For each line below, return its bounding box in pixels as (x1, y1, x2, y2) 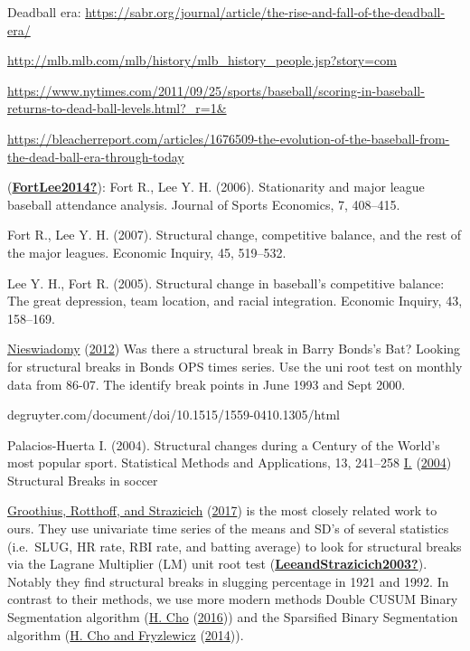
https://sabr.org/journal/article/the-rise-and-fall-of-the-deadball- (85, 3, 446, 21)
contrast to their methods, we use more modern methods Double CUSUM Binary (7, 590, 458, 609)
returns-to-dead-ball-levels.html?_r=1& (7, 99, 227, 118)
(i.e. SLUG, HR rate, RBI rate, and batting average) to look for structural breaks (7, 536, 462, 555)
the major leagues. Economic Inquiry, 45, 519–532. (7, 242, 287, 261)
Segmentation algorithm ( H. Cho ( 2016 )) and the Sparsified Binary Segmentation (7, 608, 458, 627)
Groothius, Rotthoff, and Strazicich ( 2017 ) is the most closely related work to (7, 501, 437, 520)
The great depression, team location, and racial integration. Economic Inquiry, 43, (7, 291, 463, 310)
